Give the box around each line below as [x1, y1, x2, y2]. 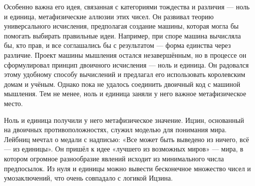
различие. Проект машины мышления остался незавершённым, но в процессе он [4, 49, 247, 60]
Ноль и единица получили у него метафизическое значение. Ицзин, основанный [4, 114, 244, 125]
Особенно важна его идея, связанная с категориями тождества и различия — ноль [4, 1, 250, 11]
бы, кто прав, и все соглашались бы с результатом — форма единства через [4, 40, 231, 50]
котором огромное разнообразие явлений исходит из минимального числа [4, 153, 224, 163]
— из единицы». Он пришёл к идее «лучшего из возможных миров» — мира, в [4, 144, 244, 154]
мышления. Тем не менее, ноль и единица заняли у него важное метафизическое [4, 88, 246, 99]
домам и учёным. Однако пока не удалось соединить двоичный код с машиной [4, 78, 241, 89]
